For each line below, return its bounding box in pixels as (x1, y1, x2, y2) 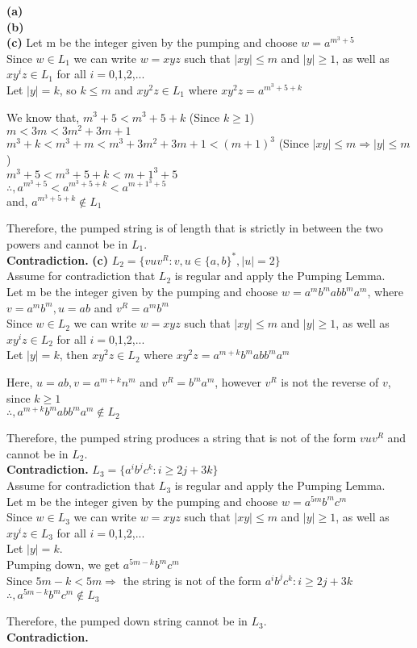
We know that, (6, 108, 80, 125)
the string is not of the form (123, 571, 261, 588)
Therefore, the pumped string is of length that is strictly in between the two (6, 219, 383, 236)
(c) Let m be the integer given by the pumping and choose (6, 34, 298, 51)
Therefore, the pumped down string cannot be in (6, 612, 248, 629)
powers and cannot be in (6, 235, 128, 252)
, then (59, 346, 89, 363)
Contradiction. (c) (6, 251, 108, 268)
